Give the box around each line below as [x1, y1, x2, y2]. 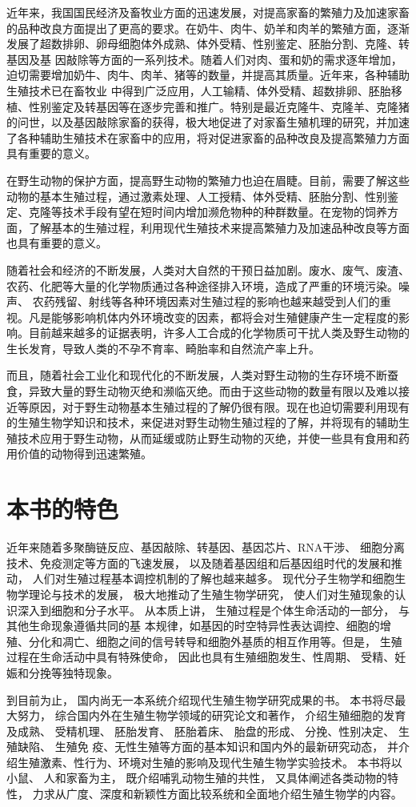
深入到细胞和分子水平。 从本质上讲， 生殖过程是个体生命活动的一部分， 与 [17, 601, 410, 618]
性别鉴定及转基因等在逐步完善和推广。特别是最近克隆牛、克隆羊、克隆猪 [28, 98, 410, 114]
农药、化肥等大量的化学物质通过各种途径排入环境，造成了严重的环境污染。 [6, 277, 398, 294]
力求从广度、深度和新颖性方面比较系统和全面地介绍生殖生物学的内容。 [32, 785, 402, 802]
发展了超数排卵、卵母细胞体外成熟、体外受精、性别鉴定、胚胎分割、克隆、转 [6, 35, 410, 52]
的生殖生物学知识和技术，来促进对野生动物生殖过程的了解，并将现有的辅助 [6, 414, 398, 431]
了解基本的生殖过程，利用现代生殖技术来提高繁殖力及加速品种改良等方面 [28, 219, 410, 235]
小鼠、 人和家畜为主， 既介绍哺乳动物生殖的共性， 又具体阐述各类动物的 [6, 769, 387, 786]
